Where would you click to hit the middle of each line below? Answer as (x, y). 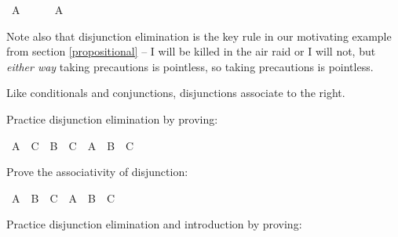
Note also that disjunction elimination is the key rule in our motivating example (199, 36)
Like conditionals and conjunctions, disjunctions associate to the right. (176, 93)
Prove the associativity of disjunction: (97, 172)
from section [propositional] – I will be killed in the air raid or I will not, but (191, 51)
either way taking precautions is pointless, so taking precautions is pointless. (190, 66)
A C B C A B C (73, 145)
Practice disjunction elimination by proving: (112, 118)
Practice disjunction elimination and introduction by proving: (154, 224)
